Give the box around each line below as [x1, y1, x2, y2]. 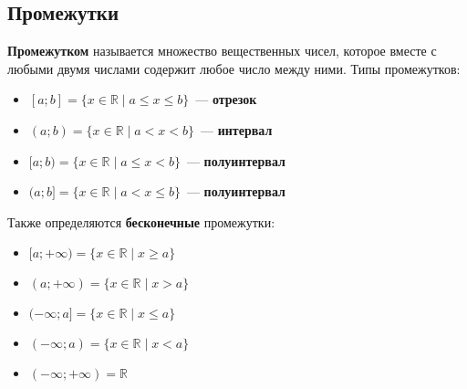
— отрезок [195, 89, 257, 109]
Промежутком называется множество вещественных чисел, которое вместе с [7, 41, 437, 60]
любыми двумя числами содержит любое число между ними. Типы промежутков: [7, 58, 461, 78]
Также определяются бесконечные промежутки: [7, 212, 275, 231]
